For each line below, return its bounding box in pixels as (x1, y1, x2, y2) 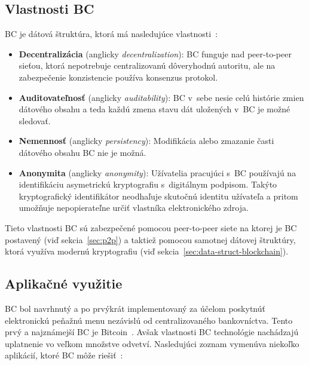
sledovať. (19, 114, 51, 127)
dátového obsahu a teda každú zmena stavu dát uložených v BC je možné (19, 103, 290, 115)
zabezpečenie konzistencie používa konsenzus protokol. (19, 70, 218, 83)
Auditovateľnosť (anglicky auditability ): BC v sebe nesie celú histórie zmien (19, 91, 304, 103)
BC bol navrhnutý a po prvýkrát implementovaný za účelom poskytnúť (5, 302, 265, 314)
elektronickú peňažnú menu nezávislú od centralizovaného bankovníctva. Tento (5, 314, 293, 326)
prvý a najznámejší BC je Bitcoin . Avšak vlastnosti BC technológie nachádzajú (5, 326, 299, 338)
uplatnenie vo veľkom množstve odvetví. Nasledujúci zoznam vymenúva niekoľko (5, 337, 299, 349)
